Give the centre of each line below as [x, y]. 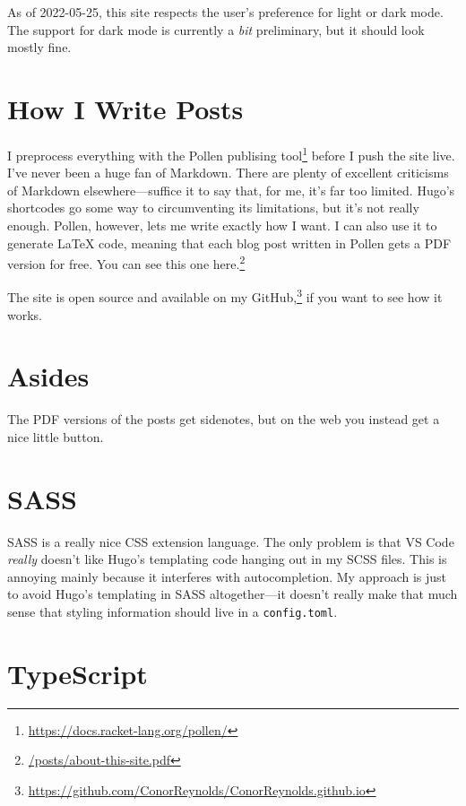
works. [25, 314]
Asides [48, 376]
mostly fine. [39, 47]
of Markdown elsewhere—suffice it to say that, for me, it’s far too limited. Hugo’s [231, 190]
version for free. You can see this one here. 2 [126, 262]
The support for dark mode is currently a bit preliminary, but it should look [216, 29]
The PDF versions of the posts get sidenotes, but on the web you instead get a [224, 419]
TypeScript [78, 673]
